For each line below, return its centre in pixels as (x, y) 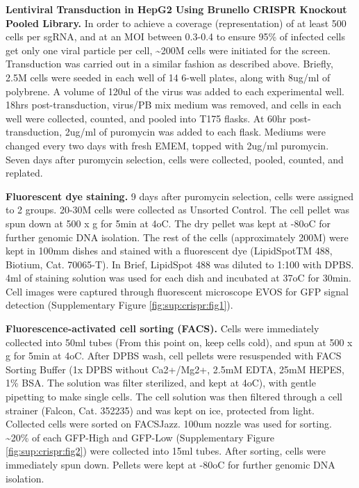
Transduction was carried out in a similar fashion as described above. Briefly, (169, 64)
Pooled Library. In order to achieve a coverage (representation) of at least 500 (176, 23)
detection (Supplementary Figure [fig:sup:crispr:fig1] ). (119, 305)
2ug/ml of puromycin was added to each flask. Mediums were (195, 132)
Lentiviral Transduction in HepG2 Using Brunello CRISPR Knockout (176, 9)
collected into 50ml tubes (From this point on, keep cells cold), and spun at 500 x (179, 342)
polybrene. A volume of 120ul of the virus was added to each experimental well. (175, 91)
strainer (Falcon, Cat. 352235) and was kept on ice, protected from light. (160, 410)
